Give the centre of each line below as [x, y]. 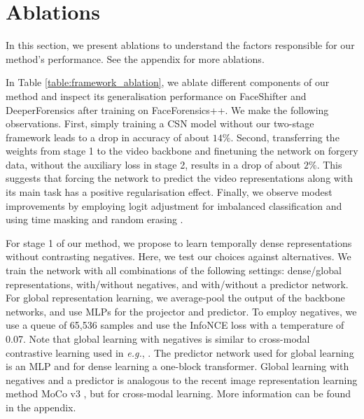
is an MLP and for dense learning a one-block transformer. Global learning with [177, 366]
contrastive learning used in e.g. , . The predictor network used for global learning [180, 352]
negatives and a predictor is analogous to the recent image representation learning [182, 379]
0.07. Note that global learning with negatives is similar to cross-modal [158, 339]
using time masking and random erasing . [94, 219]
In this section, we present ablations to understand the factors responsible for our [180, 45]
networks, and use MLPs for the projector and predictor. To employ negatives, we [181, 311]
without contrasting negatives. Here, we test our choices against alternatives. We [178, 256]
